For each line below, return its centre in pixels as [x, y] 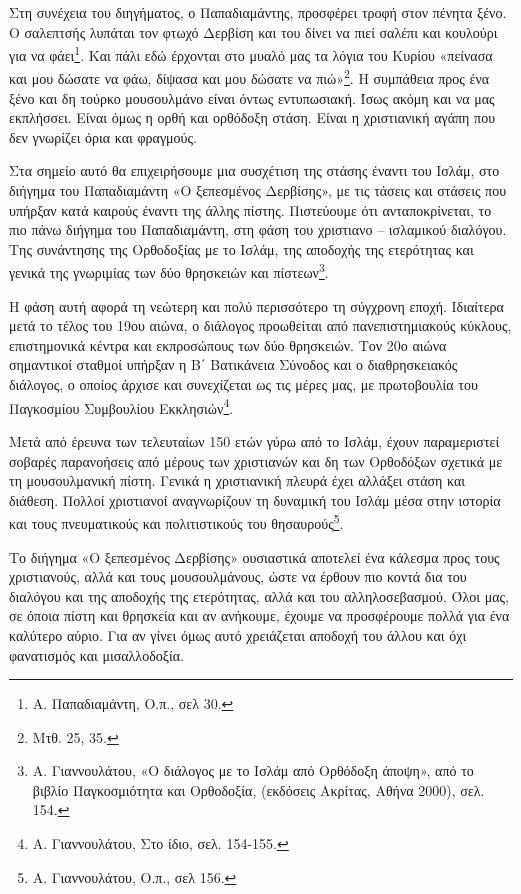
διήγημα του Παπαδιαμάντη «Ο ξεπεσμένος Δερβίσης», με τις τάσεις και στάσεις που [258, 190]
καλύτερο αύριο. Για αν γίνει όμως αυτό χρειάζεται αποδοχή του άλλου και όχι [238, 634]
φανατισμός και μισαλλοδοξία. [96, 654]
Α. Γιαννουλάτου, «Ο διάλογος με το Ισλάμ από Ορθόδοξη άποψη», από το [253, 770]
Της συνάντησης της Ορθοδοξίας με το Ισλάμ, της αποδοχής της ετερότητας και [241, 248]
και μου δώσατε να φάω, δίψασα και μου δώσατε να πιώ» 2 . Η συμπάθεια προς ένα [249, 77]
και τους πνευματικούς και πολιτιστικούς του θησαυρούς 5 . [176, 521]
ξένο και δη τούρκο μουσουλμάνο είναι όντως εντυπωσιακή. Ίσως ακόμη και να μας [252, 97]
